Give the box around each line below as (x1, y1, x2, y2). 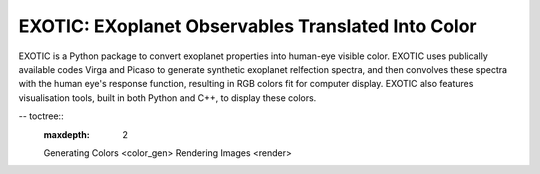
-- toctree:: (18, 110, 64, 122)
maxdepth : (43, 128, 90, 140)
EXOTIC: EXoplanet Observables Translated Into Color (18, 15, 477, 37)
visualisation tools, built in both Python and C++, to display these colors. (18, 91, 317, 104)
